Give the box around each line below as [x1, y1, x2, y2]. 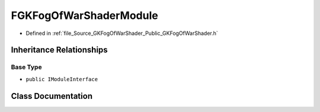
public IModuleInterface [25, 76, 98, 82]
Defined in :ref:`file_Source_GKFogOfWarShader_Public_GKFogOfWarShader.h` [25, 30, 219, 37]
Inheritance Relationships [11, 45, 108, 55]
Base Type [11, 63, 42, 71]
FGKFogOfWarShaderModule [11, 9, 158, 22]
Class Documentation [11, 91, 93, 101]
